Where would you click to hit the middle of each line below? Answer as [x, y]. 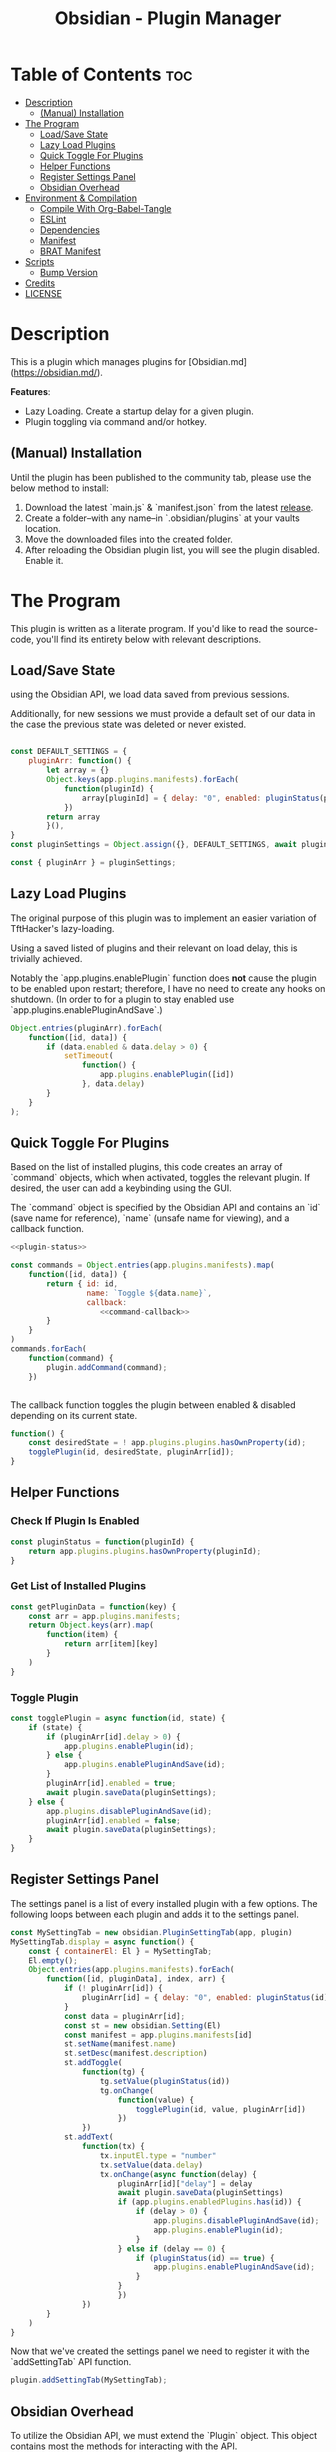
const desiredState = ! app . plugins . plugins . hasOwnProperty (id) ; [167, 1443]
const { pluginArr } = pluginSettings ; [93, 863]
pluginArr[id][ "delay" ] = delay [185, 2183]
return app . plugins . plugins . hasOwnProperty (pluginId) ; [145, 1551]
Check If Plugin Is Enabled [75, 1521]
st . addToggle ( [93, 2063]
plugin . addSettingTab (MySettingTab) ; [89, 2380]
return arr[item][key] [111, 1644]
